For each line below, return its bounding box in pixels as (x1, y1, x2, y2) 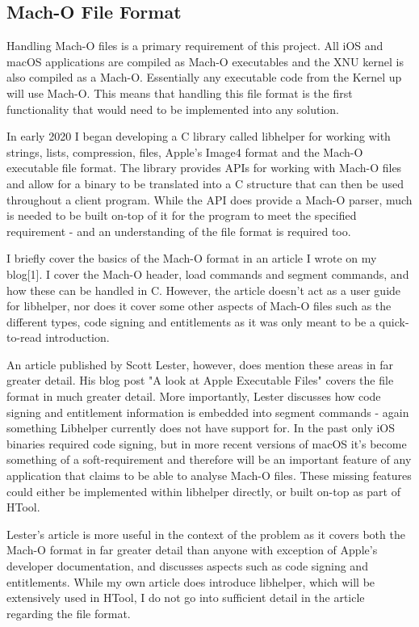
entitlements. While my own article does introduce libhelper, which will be (6, 573, 375, 590)
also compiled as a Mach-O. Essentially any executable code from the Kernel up (6, 69, 402, 86)
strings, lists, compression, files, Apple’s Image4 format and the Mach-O (6, 143, 363, 160)
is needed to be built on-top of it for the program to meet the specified (6, 207, 357, 224)
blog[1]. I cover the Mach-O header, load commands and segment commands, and (6, 265, 409, 282)
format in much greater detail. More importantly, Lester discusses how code (6, 388, 381, 405)
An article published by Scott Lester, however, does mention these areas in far (6, 356, 394, 372)
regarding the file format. (6, 604, 131, 621)
